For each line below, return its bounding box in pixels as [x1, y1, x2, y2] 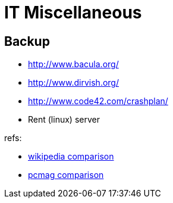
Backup [4, 33, 50, 49]
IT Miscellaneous [4, 2, 142, 23]
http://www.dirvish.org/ [28, 77, 119, 88]
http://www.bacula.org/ [28, 59, 119, 70]
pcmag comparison [28, 170, 104, 180]
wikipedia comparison [28, 151, 114, 162]
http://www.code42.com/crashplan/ [28, 96, 168, 107]
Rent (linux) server [28, 114, 100, 125]
